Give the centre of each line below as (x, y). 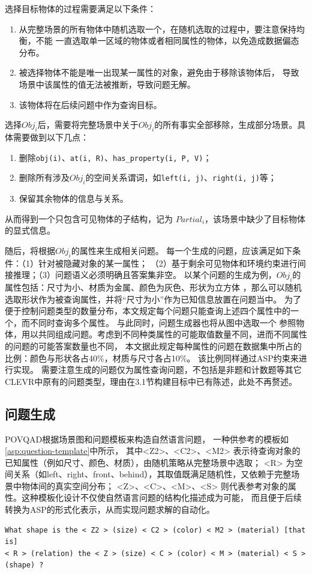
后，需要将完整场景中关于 (88, 125)
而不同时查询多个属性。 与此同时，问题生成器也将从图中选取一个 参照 (159, 322)
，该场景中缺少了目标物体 (255, 218)
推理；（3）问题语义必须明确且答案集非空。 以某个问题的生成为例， (145, 275)
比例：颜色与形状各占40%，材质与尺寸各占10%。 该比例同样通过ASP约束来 (152, 358)
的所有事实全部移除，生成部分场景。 (226, 125)
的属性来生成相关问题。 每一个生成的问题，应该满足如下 (182, 250)
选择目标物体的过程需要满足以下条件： (80, 8)
